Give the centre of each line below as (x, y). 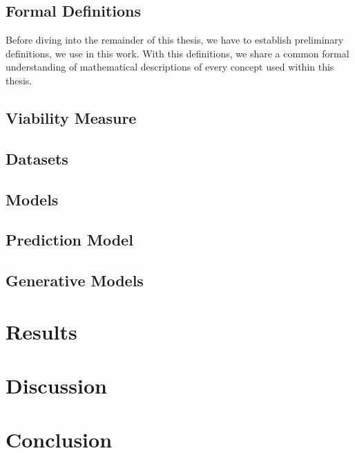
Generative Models (75, 280)
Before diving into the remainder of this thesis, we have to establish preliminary (175, 40)
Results (41, 331)
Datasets (37, 158)
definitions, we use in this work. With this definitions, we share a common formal (177, 53)
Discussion (56, 386)
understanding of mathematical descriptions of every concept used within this (170, 67)
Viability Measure (71, 117)
